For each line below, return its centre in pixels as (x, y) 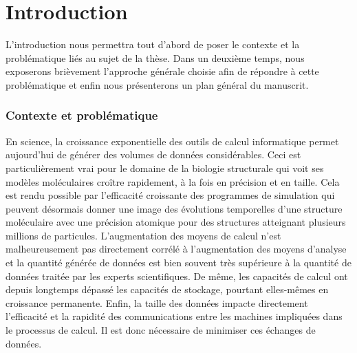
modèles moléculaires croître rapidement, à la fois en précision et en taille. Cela (173, 181)
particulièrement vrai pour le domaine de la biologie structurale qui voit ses (165, 168)
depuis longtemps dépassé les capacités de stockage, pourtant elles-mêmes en (167, 289)
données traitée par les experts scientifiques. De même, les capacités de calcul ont (177, 276)
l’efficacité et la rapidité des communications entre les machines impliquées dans (174, 316)
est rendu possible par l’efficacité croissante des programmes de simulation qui (170, 195)
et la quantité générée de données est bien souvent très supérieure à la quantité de (178, 263)
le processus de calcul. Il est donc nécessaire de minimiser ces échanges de (161, 330)
